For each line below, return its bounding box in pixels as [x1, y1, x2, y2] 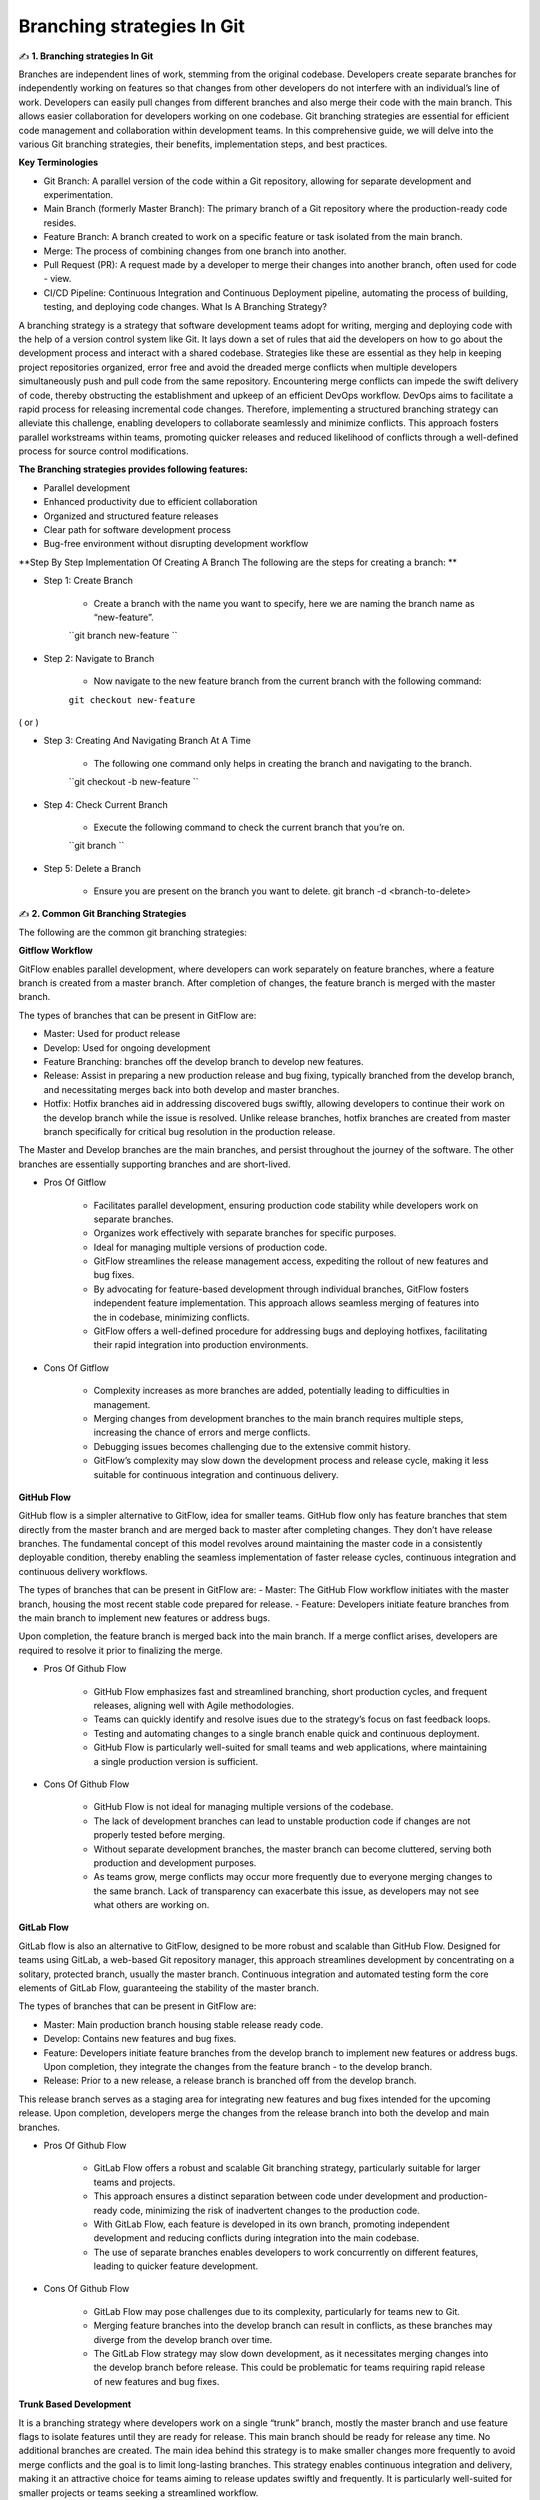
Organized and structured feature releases [43, 510, 219, 522]
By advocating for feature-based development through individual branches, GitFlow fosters [93, 1283, 469, 1295]
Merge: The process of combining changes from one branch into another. [43, 245, 347, 257]
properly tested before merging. [93, 1829, 225, 1841]
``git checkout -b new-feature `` [68, 776, 199, 788]
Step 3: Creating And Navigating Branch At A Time [43, 735, 252, 747]
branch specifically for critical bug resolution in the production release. [43, 1125, 336, 1137]
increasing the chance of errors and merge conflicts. [93, 1426, 311, 1439]
